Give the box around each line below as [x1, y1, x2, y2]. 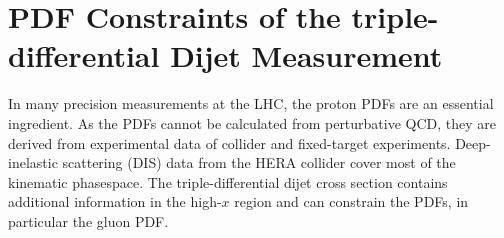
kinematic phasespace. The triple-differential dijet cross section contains [8, 171, 448, 192]
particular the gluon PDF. [8, 210, 169, 231]
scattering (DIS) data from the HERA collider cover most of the [62, 152, 456, 173]
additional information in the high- [8, 191, 222, 212]
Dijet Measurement [170, 35, 443, 76]
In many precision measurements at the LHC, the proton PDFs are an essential [8, 93, 494, 114]
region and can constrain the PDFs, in [234, 191, 469, 212]
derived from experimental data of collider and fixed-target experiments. [8, 132, 451, 153]
